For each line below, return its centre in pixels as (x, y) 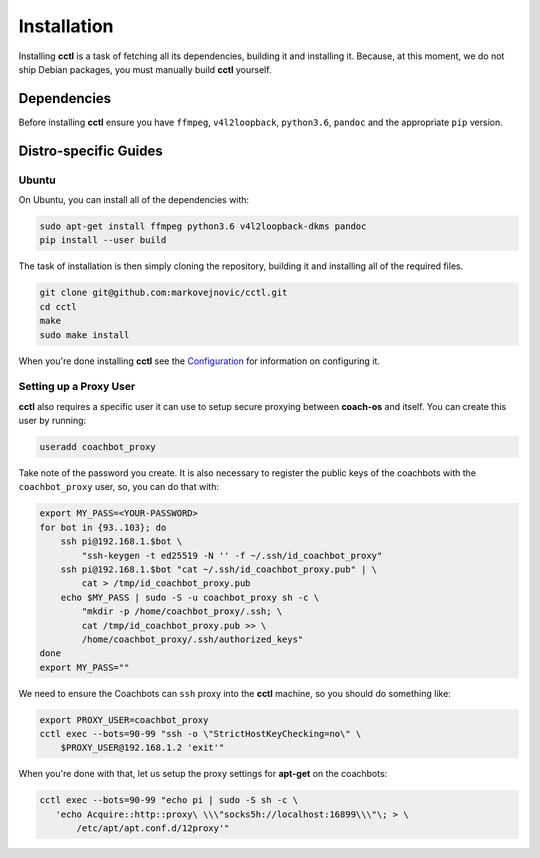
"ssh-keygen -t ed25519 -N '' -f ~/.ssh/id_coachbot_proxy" (232, 555)
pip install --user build (103, 240)
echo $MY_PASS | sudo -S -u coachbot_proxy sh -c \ (190, 597)
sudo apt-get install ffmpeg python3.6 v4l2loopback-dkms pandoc (203, 226)
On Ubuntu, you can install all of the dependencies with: (134, 199)
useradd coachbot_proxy (98, 447)
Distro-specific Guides (91, 150)
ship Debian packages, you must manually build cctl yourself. (145, 69)
